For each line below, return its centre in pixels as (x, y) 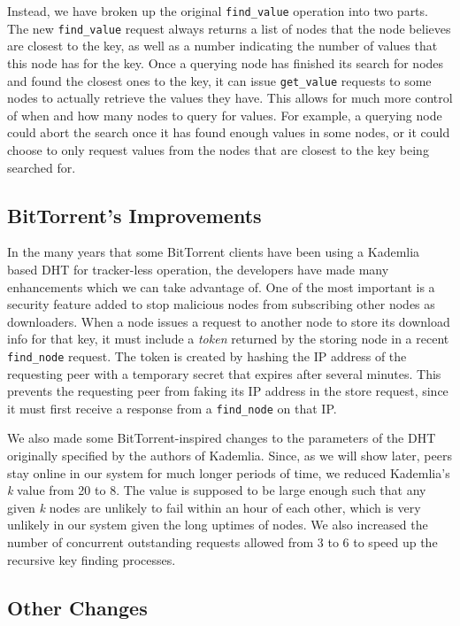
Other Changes (77, 607)
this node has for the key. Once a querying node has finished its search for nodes (226, 62)
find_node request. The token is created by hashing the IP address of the (207, 356)
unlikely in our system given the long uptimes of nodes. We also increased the (218, 525)
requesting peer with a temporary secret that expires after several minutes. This (224, 373)
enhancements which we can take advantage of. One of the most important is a (221, 286)
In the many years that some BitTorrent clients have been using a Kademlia (214, 252)
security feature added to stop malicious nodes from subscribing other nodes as (221, 304)
